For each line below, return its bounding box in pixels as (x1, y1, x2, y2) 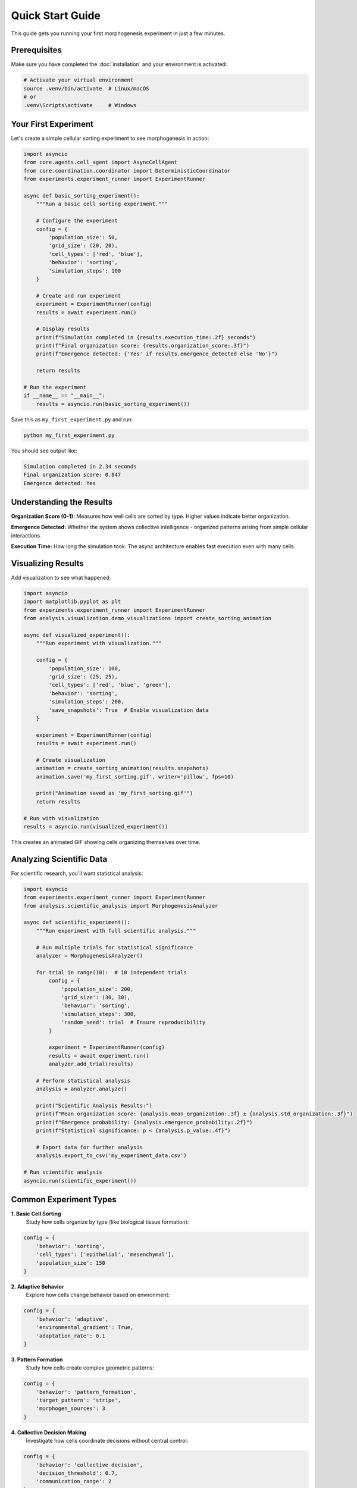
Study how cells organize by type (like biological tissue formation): (26, 1218, 189, 1226)
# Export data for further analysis (36, 1144, 143, 1151)
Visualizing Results (11, 558, 84, 568)
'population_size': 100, (48, 665, 121, 672)
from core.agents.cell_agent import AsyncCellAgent (23, 159, 178, 166)
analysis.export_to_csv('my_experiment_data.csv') (36, 1152, 187, 1159)
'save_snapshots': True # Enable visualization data (48, 707, 209, 714)
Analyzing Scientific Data (11, 854, 108, 864)
